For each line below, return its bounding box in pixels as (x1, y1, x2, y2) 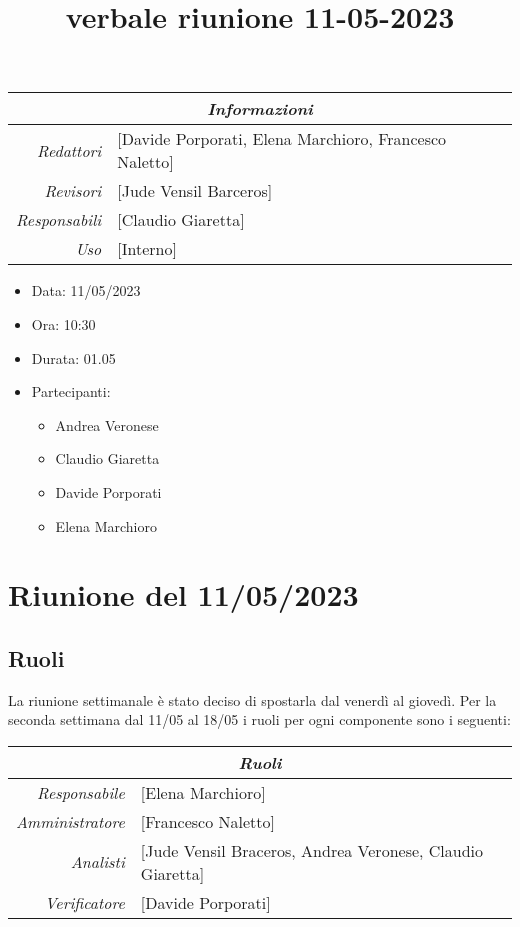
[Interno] (117, 237, 177, 261)
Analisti (70, 850, 125, 874)
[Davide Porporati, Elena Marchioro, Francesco (117, 127, 447, 151)
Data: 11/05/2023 (31, 280, 141, 301)
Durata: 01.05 (31, 347, 116, 368)
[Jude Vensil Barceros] (117, 179, 273, 203)
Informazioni (207, 97, 313, 121)
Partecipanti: (31, 381, 111, 402)
